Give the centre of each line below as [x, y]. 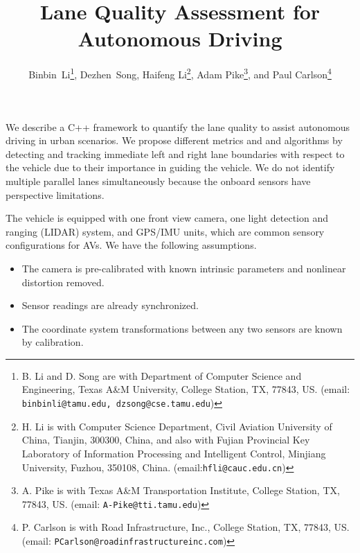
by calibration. [53, 342]
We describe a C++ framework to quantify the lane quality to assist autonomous [178, 126]
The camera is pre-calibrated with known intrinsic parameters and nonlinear [184, 268]
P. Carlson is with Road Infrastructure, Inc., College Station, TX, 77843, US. [186, 527]
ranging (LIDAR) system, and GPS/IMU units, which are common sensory [165, 231]
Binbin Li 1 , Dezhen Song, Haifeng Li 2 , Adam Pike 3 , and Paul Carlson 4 [180, 73]
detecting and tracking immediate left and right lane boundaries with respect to [175, 153]
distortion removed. [63, 282]
